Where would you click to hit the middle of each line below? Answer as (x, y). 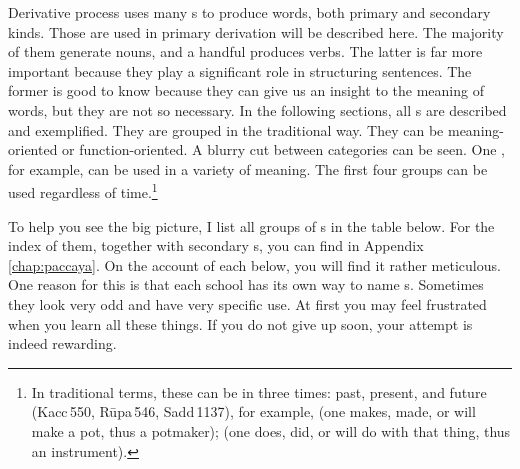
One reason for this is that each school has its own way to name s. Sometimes (246, 284)
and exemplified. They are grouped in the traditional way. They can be (226, 129)
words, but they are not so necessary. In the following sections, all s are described (257, 109)
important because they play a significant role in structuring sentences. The (240, 70)
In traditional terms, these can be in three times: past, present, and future (259, 391)
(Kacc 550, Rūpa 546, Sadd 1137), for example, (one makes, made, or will (253, 411)
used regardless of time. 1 (83, 190)
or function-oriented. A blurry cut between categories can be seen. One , (283, 149)
